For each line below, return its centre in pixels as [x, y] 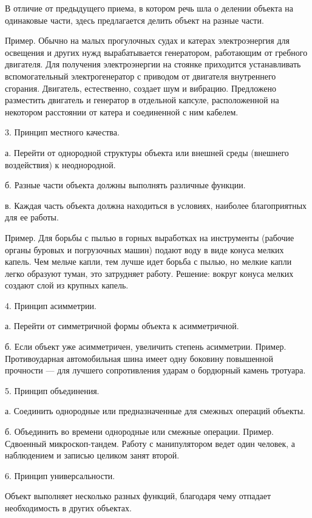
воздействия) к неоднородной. [60, 164]
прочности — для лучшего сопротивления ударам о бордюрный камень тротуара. [155, 370]
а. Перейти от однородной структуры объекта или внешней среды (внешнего [147, 152]
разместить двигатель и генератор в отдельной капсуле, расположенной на [142, 100]
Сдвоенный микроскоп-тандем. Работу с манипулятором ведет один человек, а [150, 443]
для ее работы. [32, 217]
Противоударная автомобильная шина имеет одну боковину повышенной [139, 358]
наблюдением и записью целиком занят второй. [92, 455]
